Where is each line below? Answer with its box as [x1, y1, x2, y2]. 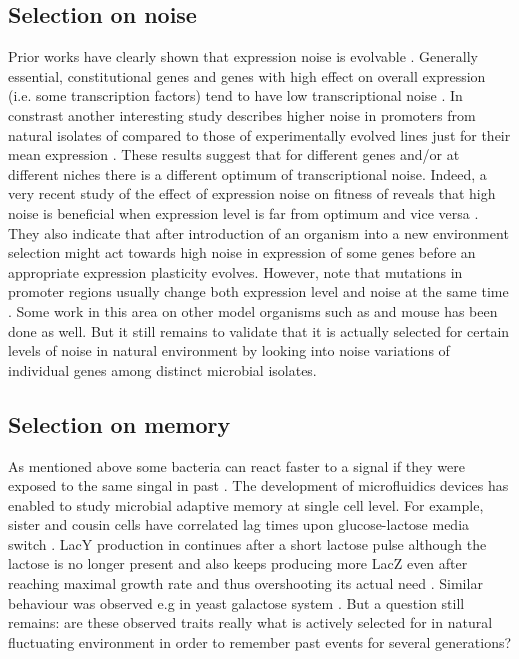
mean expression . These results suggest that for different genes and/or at [8, 144, 460, 165]
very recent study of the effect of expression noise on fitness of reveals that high [8, 183, 496, 204]
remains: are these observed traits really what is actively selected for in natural [8, 612, 493, 633]
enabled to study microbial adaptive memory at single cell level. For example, [8, 494, 484, 515]
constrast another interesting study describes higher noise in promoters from [8, 104, 476, 125]
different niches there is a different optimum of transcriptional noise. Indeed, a [8, 163, 487, 184]
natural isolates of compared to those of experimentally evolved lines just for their [8, 124, 511, 145]
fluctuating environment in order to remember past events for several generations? [8, 631, 512, 652]
